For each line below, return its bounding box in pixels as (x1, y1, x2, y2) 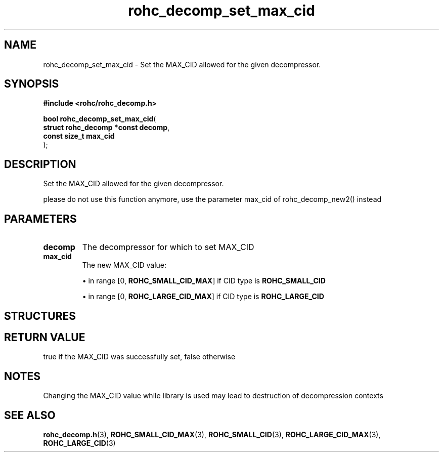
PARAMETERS (4, 212, 77, 225)
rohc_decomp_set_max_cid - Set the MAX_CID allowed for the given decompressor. (43, 60, 321, 69)
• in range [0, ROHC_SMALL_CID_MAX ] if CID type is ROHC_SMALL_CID (82, 276, 326, 285)
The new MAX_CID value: (82, 261, 167, 270)
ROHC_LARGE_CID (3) (43, 439, 116, 448)
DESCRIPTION (4, 157, 76, 171)
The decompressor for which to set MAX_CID (82, 242, 254, 253)
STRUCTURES (4, 309, 76, 322)
